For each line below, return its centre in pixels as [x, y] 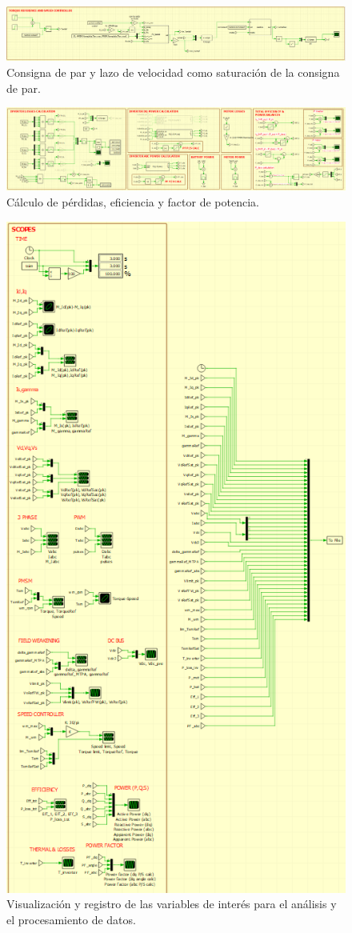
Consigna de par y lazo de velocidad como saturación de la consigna [173, 72]
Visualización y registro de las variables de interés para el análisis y [172, 904]
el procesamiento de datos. [71, 919]
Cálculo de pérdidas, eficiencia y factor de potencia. [133, 202]
